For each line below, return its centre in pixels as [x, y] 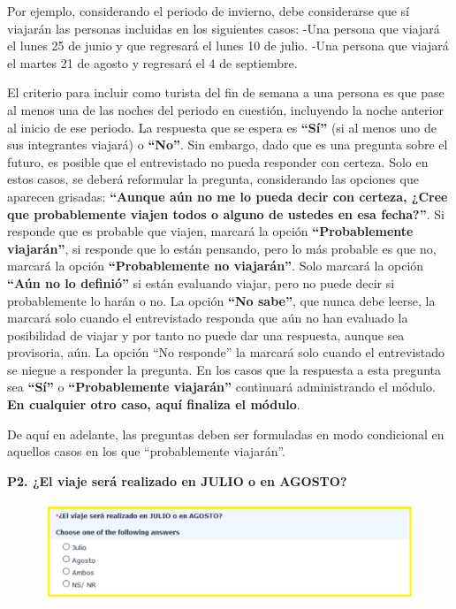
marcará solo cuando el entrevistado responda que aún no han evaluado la [208, 318]
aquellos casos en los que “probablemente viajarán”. [146, 451]
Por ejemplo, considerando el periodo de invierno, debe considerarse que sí [208, 11]
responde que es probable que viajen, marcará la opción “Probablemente [210, 231]
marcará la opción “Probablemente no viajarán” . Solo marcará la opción [216, 266]
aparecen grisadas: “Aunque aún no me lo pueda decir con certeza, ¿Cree [228, 196]
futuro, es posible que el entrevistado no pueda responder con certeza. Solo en [218, 161]
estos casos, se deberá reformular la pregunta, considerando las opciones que [213, 179]
